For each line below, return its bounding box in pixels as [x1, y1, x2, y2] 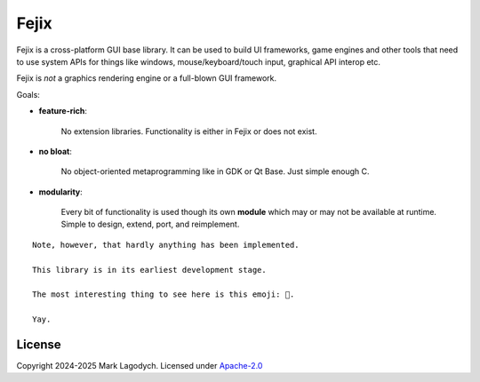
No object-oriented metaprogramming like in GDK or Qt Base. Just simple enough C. [60, 166, 370, 177]
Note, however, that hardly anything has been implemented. [32, 240, 300, 250]
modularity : [38, 187, 84, 197]
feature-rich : [38, 106, 88, 116]
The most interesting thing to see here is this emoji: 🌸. [32, 290, 295, 299]
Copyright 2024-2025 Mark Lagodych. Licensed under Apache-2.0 [16, 361, 263, 371]
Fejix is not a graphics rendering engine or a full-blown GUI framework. [16, 73, 277, 84]
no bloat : [38, 146, 73, 156]
